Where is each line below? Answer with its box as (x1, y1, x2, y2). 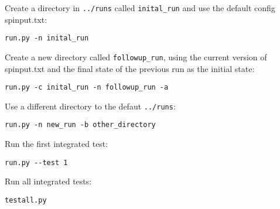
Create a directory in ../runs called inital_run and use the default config (5, 2, 275, 13)
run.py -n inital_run (5, 34, 89, 43)
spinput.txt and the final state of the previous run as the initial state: (5, 62, 255, 74)
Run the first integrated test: (5, 138, 108, 150)
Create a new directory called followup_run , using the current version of (5, 50, 267, 63)
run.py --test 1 (5, 158, 68, 167)
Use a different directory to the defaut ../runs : (5, 100, 176, 112)
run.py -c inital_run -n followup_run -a (5, 83, 169, 92)
